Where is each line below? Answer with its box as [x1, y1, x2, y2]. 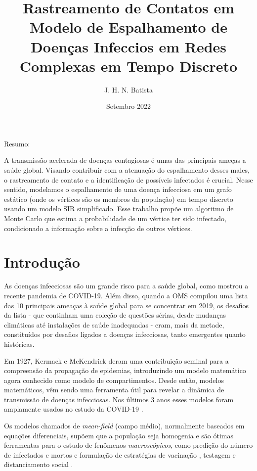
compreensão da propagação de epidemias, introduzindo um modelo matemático [4, 365, 246, 376]
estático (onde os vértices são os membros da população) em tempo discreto [4, 193, 233, 204]
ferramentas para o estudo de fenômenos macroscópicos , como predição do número [4, 440, 253, 450]
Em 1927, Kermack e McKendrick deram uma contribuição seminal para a [4, 355, 229, 366]
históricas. [4, 338, 35, 349]
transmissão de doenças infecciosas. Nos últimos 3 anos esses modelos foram [4, 394, 234, 404]
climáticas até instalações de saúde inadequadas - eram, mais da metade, [4, 319, 224, 330]
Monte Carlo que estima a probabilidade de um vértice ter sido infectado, [4, 213, 226, 224]
